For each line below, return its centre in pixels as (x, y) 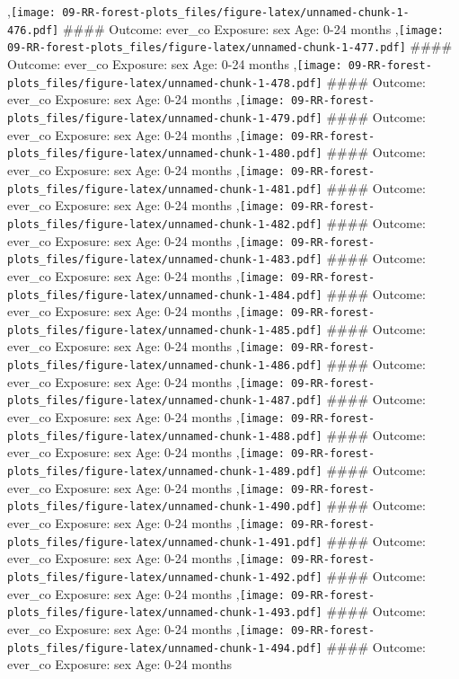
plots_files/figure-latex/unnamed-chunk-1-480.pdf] (165, 154)
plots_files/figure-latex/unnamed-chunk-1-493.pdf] (165, 613)
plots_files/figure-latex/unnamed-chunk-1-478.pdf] (165, 83)
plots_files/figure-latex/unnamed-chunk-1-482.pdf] (165, 224)
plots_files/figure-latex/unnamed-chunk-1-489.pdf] (165, 472)
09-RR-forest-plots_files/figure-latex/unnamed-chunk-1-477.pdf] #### (230, 46)
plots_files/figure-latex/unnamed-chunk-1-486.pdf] (165, 366)
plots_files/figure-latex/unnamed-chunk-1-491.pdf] (165, 542)
